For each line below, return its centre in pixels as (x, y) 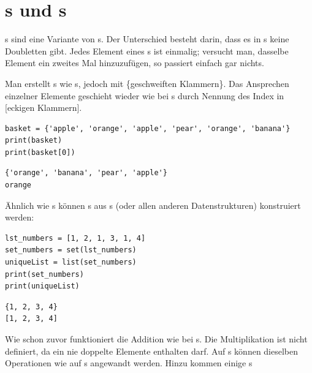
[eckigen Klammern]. (44, 107)
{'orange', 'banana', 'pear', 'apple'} (86, 173)
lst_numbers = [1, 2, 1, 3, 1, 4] (75, 238)
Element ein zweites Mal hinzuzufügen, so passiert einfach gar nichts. (135, 63)
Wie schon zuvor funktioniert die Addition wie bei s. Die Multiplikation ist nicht (156, 339)
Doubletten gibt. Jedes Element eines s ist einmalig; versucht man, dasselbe (147, 51)
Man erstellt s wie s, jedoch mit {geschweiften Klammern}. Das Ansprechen (147, 83)
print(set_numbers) (44, 274)
